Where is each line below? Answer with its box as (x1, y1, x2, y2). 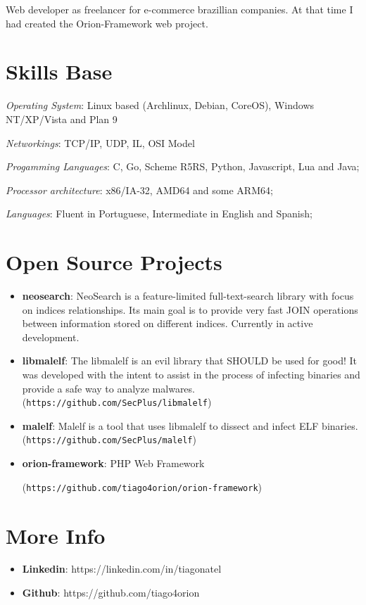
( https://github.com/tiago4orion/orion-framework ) (22, 479, 263, 494)
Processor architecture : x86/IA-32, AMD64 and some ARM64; (6, 182, 273, 197)
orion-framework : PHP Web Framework (22, 456, 205, 471)
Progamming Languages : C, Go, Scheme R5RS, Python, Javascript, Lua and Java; (6, 159, 360, 174)
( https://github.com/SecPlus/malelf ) (22, 432, 196, 447)
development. (22, 329, 80, 344)
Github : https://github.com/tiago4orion (22, 585, 200, 600)
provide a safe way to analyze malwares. (22, 381, 195, 395)
